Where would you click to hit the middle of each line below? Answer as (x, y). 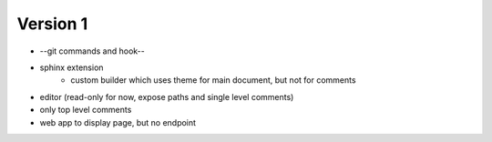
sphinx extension (72, 67)
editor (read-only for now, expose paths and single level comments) (167, 96)
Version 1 (52, 24)
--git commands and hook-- (92, 51)
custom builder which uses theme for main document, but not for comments (213, 80)
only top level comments (86, 110)
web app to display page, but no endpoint (118, 122)
